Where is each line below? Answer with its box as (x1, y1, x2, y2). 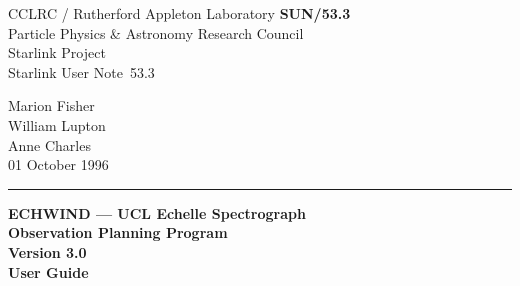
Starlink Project (8, 42, 106, 63)
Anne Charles (8, 134, 91, 155)
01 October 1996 (8, 154, 109, 175)
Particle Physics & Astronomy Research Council (8, 22, 304, 43)
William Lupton (8, 114, 106, 135)
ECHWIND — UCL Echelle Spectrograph (8, 202, 306, 223)
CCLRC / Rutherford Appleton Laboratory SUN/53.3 (8, 3, 351, 23)
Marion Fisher (8, 95, 95, 116)
